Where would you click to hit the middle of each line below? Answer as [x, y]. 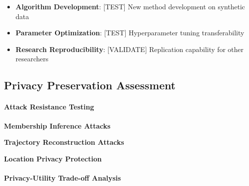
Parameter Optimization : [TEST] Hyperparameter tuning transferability [130, 33]
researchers [32, 59]
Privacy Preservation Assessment [90, 85]
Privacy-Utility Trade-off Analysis [63, 177]
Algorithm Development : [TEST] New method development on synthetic [130, 6]
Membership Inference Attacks [57, 125]
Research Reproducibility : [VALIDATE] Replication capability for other [129, 49]
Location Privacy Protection [53, 158]
